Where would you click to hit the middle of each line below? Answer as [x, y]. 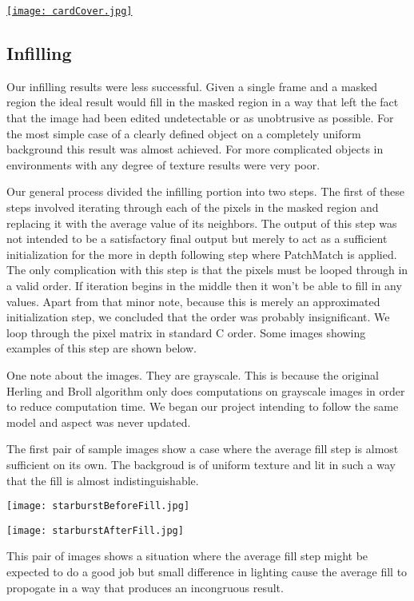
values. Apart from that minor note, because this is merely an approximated [193, 301]
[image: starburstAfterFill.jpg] [95, 530]
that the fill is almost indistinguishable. [103, 480]
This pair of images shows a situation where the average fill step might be [187, 556]
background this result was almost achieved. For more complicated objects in [195, 149]
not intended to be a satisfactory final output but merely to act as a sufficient [197, 239]
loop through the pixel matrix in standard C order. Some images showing [186, 332]
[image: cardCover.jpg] [70, 11]
